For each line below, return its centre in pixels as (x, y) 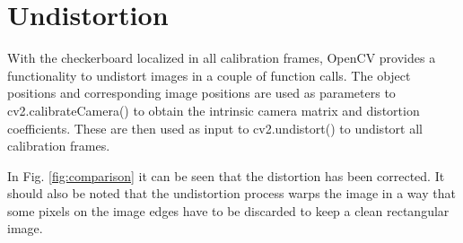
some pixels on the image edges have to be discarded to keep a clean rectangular (228, 210)
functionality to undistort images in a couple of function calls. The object (209, 75)
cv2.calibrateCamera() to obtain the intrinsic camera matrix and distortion (214, 110)
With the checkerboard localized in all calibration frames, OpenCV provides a (222, 58)
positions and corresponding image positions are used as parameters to (201, 93)
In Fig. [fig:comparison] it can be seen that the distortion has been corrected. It (226, 175)
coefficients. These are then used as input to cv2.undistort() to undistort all (215, 128)
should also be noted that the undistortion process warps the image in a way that (231, 193)
